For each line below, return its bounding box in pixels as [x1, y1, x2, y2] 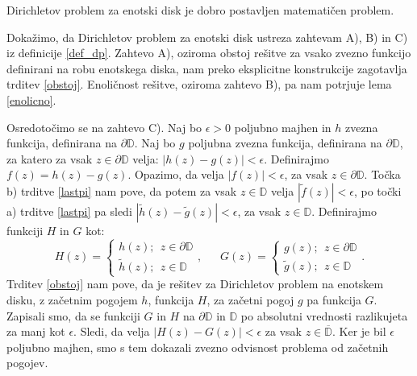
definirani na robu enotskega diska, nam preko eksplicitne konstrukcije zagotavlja [6, 60, 407, 76]
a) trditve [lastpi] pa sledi [6, 202, 132, 219]
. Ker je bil [332, 323, 386, 340]
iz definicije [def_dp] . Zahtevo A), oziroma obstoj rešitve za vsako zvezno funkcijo [6, 44, 411, 61]
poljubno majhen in [234, 118, 332, 135]
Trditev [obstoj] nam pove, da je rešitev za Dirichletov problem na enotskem [6, 275, 384, 292]
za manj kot [6, 323, 65, 340]
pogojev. [6, 354, 48, 371]
